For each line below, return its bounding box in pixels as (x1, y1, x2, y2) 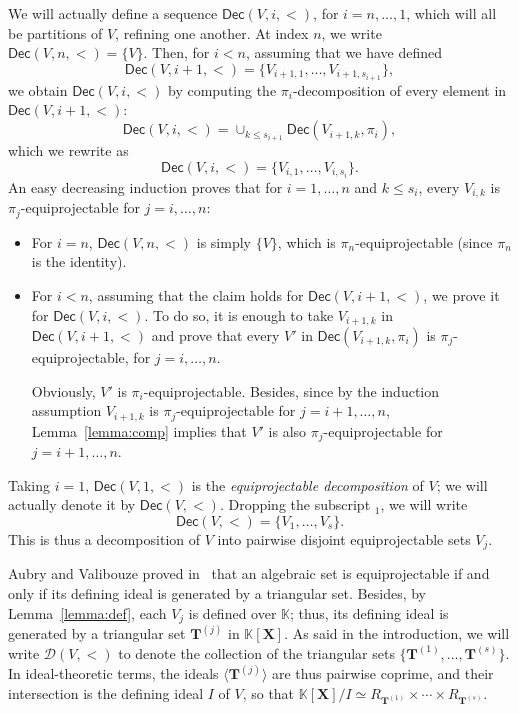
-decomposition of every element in (292, 79, 507, 100)
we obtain (8, 79, 68, 100)
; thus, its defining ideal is (290, 602, 449, 623)
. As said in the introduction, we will (284, 623, 510, 644)
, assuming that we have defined (245, 42, 443, 63)
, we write (321, 22, 382, 43)
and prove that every (151, 324, 280, 345)
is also (268, 420, 307, 441)
